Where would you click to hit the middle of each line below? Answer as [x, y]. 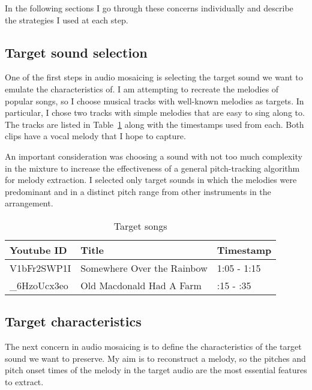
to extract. [24, 381]
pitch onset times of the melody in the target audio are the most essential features [156, 370]
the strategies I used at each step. [67, 19]
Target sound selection [76, 52]
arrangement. [29, 203]
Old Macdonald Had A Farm [141, 285]
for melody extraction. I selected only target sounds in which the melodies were [151, 180]
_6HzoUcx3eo [39, 285]
